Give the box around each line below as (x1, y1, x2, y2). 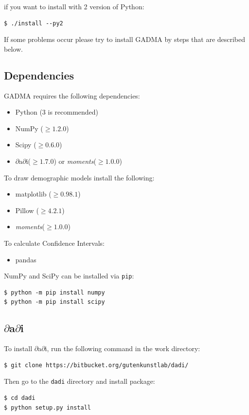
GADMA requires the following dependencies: (4, 90, 140, 100)
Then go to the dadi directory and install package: (4, 376, 155, 386)
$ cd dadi (4, 395, 36, 401)
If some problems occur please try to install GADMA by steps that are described (4, 34, 246, 44)
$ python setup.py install (4, 404, 91, 411)
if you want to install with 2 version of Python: (4, 1, 144, 11)
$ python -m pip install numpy (4, 289, 105, 296)
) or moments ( (53, 156, 96, 166)
